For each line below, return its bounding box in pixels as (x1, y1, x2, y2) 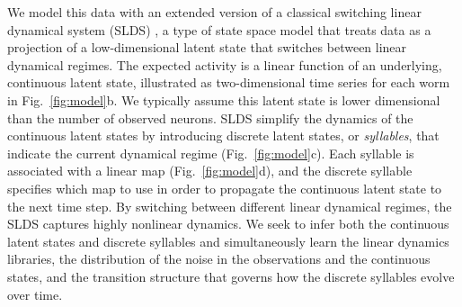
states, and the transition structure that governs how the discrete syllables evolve (7, 266, 455, 285)
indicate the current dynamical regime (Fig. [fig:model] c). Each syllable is (7, 143, 414, 162)
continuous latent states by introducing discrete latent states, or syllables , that (7, 126, 440, 145)
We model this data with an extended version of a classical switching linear (7, 3, 422, 21)
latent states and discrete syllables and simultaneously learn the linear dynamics (7, 231, 449, 250)
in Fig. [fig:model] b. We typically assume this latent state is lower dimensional (7, 90, 440, 109)
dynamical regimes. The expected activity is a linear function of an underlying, (7, 55, 442, 74)
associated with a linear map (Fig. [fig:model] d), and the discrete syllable (7, 161, 413, 180)
